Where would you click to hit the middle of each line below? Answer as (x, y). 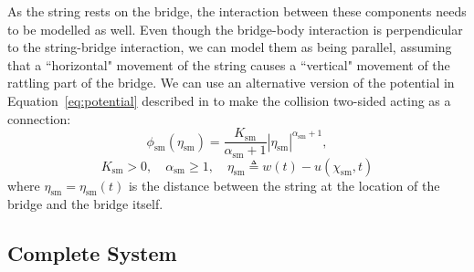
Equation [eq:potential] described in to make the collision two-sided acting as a (229, 100)
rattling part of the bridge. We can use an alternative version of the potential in (231, 83)
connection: (39, 118)
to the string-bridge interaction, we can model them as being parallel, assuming (230, 47)
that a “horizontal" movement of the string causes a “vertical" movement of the (229, 64)
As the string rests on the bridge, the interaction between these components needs (237, 11)
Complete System (92, 253)
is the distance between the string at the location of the (284, 185)
